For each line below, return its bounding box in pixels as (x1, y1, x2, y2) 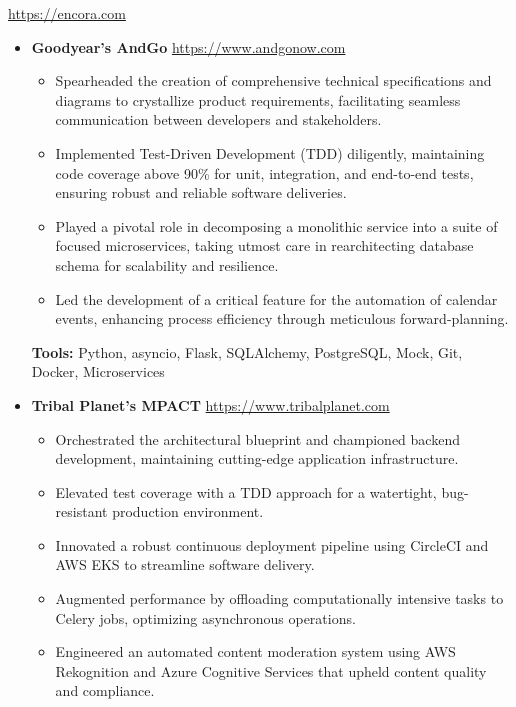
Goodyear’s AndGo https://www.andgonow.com (31, 36, 346, 57)
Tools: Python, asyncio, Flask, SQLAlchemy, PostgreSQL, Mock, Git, (31, 341, 463, 362)
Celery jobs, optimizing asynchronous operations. (55, 607, 356, 628)
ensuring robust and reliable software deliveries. (55, 182, 347, 203)
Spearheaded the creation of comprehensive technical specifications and (55, 70, 492, 91)
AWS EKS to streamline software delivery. (55, 554, 315, 575)
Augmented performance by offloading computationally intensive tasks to (55, 588, 504, 609)
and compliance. (55, 680, 155, 701)
